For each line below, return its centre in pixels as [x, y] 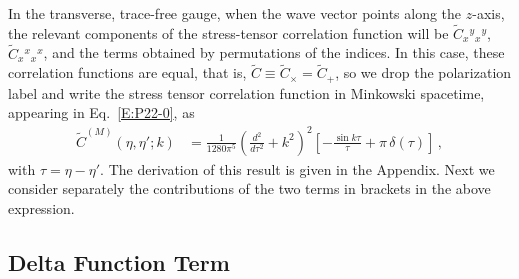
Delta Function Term [119, 261]
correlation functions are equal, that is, [127, 72]
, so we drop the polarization [423, 72]
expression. [41, 207]
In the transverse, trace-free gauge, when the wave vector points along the [235, 13]
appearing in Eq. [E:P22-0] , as [101, 112]
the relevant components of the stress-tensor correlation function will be [228, 32]
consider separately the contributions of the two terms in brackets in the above [249, 188]
